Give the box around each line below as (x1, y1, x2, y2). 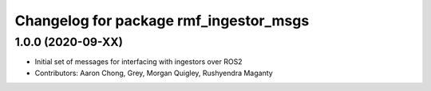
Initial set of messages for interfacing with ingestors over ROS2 (34, 57, 243, 66)
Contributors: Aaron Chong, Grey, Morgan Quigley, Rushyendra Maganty (34, 68, 273, 78)
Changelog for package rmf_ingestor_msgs (14, 12, 310, 29)
